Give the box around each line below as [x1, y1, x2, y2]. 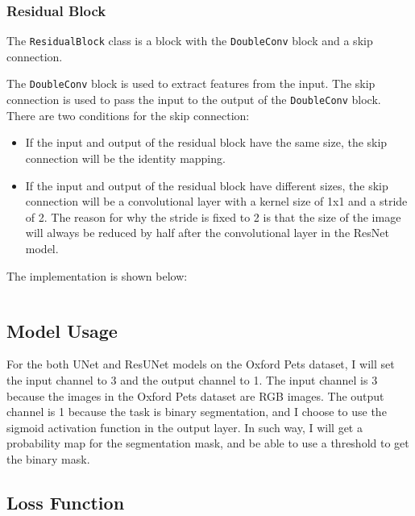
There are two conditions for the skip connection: [6, 106, 250, 123]
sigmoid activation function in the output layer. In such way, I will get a [6, 418, 363, 435]
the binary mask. [6, 450, 90, 467]
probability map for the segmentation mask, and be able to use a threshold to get [6, 435, 409, 451]
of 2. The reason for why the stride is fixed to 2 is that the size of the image [25, 208, 401, 225]
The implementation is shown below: [6, 267, 188, 284]
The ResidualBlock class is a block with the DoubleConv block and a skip [6, 32, 373, 49]
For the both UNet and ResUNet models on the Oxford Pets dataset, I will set [6, 356, 395, 372]
